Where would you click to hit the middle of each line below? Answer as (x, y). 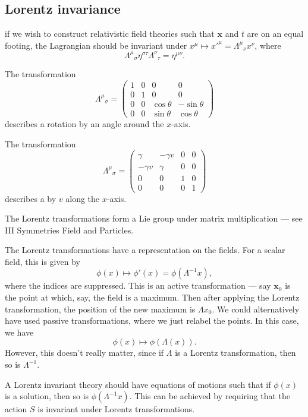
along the (83, 198)
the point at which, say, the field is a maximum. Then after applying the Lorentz (152, 297)
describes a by (31, 198)
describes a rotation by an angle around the (84, 124)
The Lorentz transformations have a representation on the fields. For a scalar (145, 250)
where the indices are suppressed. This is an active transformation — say (138, 285)
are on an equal (275, 34)
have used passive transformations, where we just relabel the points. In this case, (152, 320)
